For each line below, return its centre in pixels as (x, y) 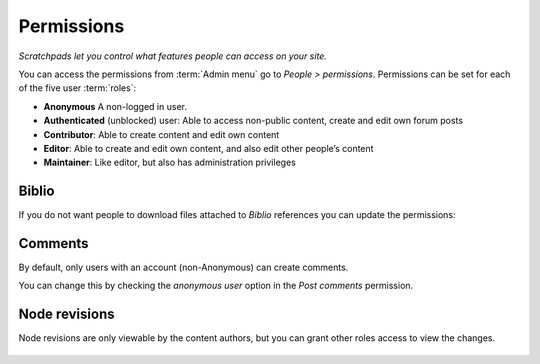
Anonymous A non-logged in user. (115, 106)
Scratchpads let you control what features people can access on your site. (172, 56)
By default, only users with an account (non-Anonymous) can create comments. (183, 267)
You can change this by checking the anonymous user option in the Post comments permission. (216, 286)
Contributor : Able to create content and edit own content (161, 134)
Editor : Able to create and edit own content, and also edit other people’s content (208, 148)
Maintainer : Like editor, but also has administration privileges (170, 162)
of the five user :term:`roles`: (77, 88)
